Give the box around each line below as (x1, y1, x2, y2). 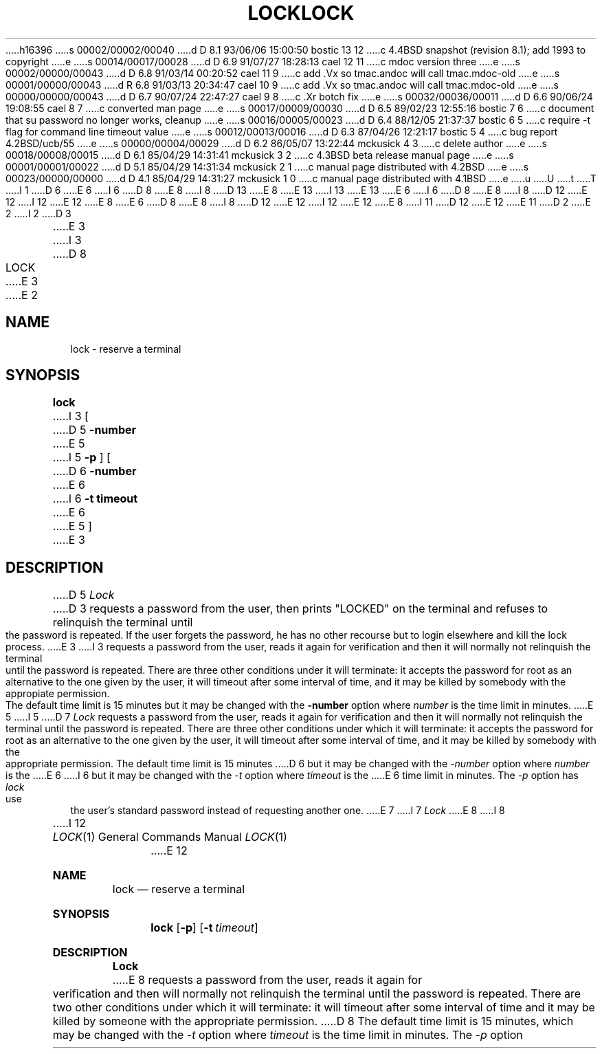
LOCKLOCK (247, 1, 355, 25)
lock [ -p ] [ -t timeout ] (150, 921, 258, 935)
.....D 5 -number (52, 423, 137, 437)
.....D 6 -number (52, 464, 137, 479)
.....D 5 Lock (52, 588, 115, 602)
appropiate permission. (5, 688, 110, 700)
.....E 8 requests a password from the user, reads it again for (112, 973, 423, 987)
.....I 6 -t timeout (52, 492, 138, 506)
